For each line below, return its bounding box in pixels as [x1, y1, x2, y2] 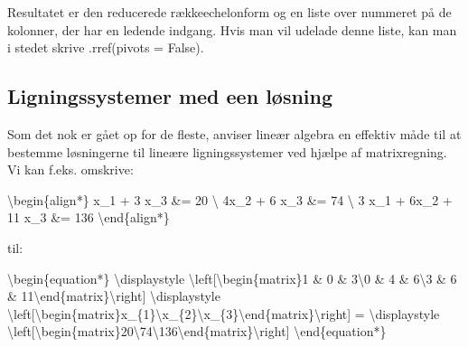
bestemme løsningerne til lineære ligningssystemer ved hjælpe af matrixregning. [7, 142, 447, 161]
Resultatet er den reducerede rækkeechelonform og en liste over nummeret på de [7, 3, 452, 21]
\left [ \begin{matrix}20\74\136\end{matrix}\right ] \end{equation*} [7, 322, 387, 341]
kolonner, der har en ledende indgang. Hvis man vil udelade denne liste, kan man [7, 20, 457, 39]
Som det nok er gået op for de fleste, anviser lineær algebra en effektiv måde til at [7, 124, 462, 143]
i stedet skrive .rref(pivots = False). [7, 38, 204, 57]
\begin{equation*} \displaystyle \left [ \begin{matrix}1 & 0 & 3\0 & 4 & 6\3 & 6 [7, 268, 457, 287]
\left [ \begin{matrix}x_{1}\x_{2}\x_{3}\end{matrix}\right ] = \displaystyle [7, 304, 440, 323]
